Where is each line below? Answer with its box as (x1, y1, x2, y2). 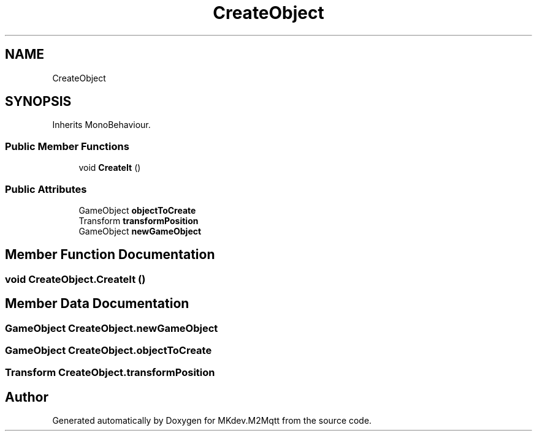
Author (5, 389, 48, 405)
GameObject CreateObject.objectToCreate (5, 344, 212, 356)
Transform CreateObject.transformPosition (5, 366, 215, 379)
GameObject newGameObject (78, 225, 202, 236)
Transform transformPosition (78, 215, 199, 226)
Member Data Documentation (5, 296, 189, 312)
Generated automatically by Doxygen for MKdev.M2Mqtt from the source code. (52, 415, 372, 426)
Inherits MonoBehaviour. (52, 119, 151, 130)
